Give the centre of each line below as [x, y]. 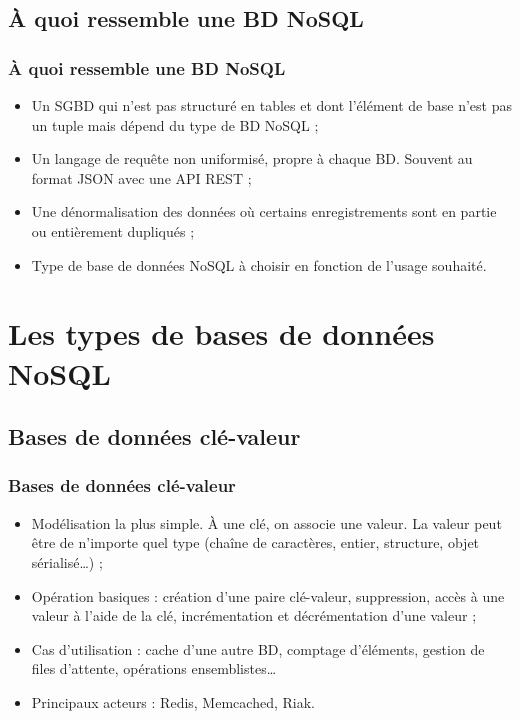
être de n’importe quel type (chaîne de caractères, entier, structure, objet [255, 542]
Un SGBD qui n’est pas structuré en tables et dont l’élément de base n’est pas [271, 105]
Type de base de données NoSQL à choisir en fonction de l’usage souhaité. [259, 264]
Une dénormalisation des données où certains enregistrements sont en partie [264, 211]
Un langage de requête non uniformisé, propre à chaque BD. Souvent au [252, 158]
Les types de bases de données [221, 333]
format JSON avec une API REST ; [141, 177]
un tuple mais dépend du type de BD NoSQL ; [175, 124]
